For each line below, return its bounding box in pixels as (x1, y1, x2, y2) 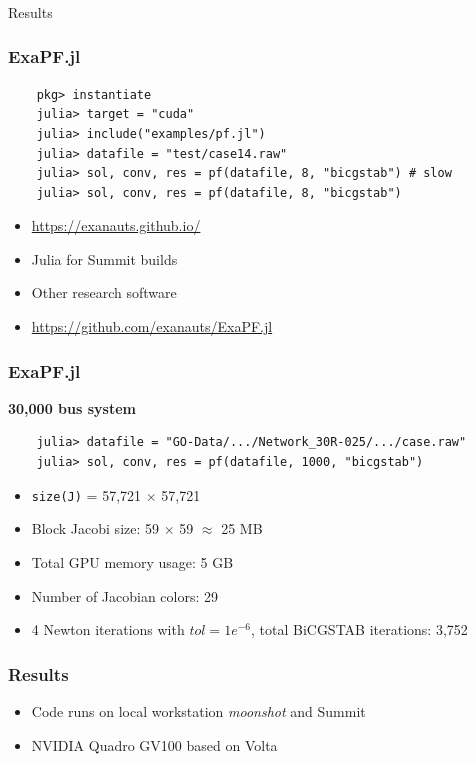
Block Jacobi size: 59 (31, 518, 160, 539)
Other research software (31, 282, 177, 303)
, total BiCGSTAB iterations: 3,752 (250, 619, 468, 640)
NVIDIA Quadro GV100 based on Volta (31, 734, 278, 755)
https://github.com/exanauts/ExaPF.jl (31, 316, 273, 337)
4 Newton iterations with (31, 619, 185, 640)
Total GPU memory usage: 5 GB (31, 551, 234, 572)
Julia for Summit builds (31, 248, 178, 269)
